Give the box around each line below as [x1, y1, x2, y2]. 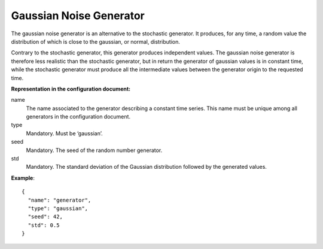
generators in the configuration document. [26, 113, 131, 120]
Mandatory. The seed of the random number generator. [26, 147, 163, 154]
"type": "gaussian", [28, 205, 89, 212]
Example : [11, 174, 35, 181]
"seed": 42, [28, 213, 63, 220]
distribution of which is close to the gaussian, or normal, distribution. [11, 38, 181, 45]
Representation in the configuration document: [11, 85, 131, 92]
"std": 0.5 [28, 221, 60, 229]
